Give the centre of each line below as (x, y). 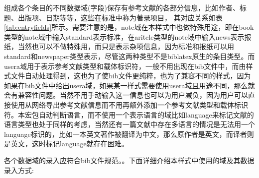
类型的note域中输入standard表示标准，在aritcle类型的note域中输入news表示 (124, 36)
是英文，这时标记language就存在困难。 (66, 144)
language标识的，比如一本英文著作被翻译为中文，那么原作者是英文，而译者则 (129, 134)
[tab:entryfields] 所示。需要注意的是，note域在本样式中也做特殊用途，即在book (129, 27)
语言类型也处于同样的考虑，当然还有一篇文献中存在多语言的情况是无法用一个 (129, 124)
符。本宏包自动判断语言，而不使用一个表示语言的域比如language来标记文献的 (129, 114)
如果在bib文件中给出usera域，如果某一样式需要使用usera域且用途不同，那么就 (129, 85)
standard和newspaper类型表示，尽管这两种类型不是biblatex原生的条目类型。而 (129, 56)
